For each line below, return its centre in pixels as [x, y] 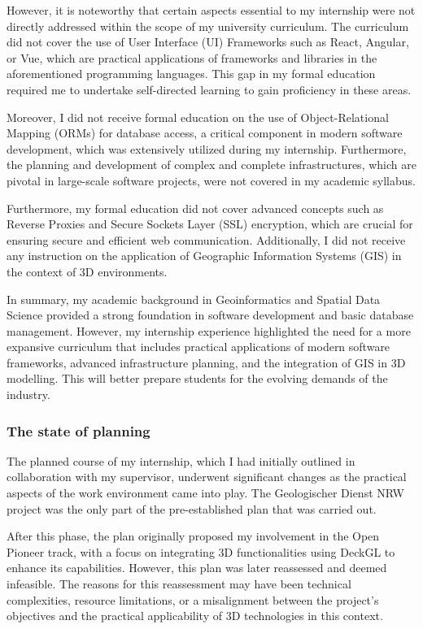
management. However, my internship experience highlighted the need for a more [209, 330]
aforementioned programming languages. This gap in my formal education [191, 74]
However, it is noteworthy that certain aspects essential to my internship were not [211, 10]
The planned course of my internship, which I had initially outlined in [181, 460]
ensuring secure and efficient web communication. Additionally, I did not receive [206, 239]
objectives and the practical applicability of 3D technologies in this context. [195, 616]
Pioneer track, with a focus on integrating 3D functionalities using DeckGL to [201, 551]
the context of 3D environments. [87, 271]
